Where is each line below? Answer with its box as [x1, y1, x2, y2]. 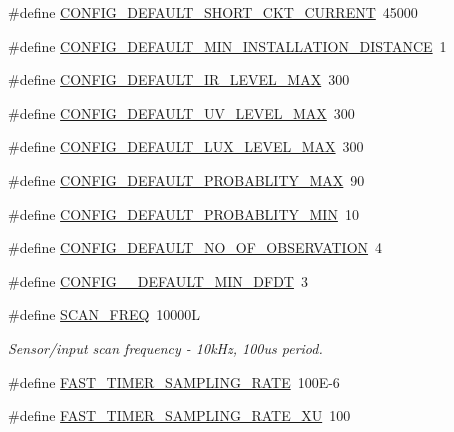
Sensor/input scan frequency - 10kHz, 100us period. [8, 337, 323, 358]
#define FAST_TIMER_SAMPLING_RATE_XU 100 [8, 405, 351, 426]
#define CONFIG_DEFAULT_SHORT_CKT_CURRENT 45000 [8, 2, 418, 22]
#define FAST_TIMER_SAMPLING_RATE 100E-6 [8, 371, 340, 392]
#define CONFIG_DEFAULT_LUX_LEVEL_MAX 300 [8, 136, 364, 157]
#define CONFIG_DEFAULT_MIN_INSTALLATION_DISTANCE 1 [8, 35, 447, 56]
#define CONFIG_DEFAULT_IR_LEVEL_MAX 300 [8, 69, 350, 90]
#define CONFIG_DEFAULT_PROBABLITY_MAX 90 [8, 169, 365, 190]
